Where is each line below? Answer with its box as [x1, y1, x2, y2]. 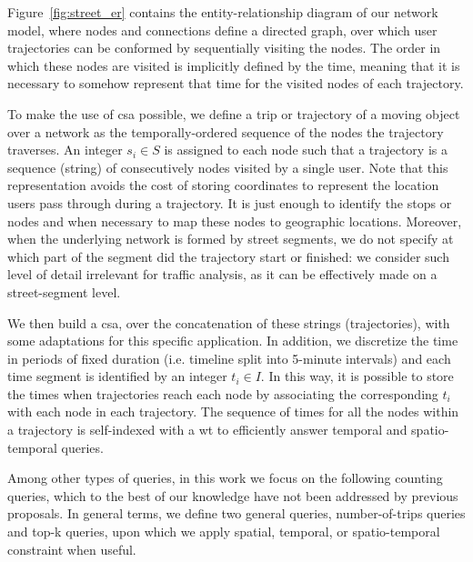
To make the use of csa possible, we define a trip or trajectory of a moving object [7, 104, 460, 123]
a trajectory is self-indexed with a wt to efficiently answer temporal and [7, 420, 408, 439]
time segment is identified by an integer [7, 366, 227, 386]
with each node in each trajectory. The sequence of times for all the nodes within [7, 402, 459, 421]
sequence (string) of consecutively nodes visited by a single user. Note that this [7, 157, 448, 176]
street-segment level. [7, 282, 121, 301]
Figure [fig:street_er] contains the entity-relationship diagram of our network [7, 3, 438, 21]
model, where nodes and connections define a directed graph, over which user [7, 20, 438, 39]
